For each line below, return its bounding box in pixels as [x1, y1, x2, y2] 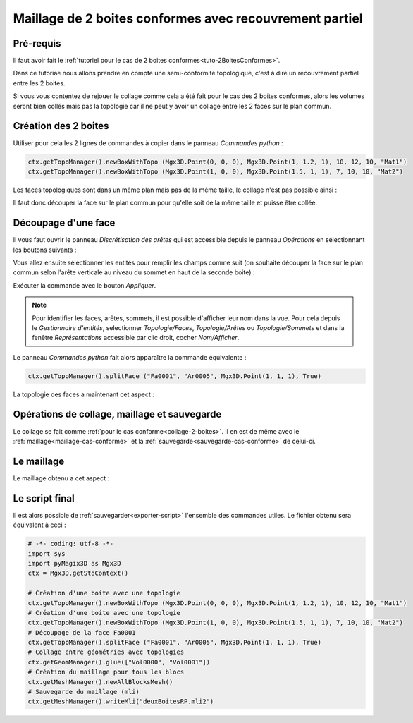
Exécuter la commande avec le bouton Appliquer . [13, 281, 156, 289]
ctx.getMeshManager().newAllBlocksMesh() [27, 678, 173, 686]
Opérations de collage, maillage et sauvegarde [13, 408, 222, 420]
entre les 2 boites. [13, 78, 66, 87]
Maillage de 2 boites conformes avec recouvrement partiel [13, 11, 363, 26]
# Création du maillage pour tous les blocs [27, 668, 185, 676]
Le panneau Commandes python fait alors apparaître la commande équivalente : [13, 353, 247, 361]
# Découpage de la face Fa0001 [27, 628, 137, 636]
